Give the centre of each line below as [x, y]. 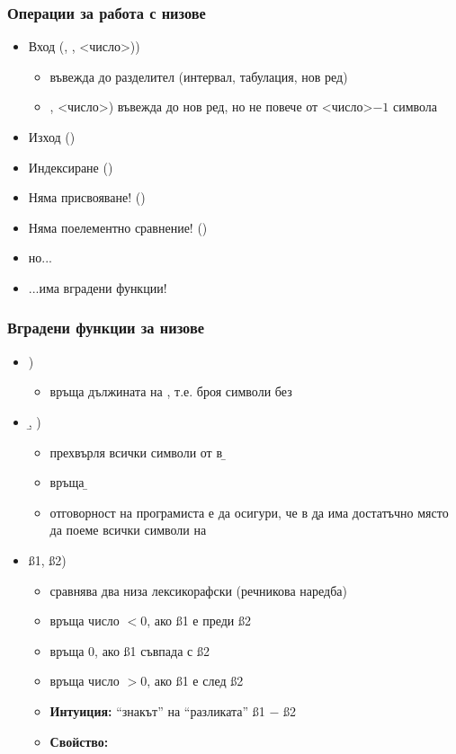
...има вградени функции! [98, 287]
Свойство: [79, 741]
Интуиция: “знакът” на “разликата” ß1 [157, 710]
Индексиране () [71, 167]
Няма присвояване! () [87, 197]
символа [415, 106]
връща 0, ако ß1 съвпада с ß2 [130, 650]
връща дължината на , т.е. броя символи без [171, 391]
